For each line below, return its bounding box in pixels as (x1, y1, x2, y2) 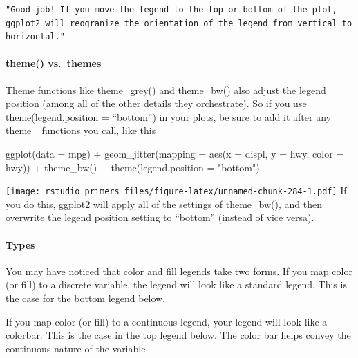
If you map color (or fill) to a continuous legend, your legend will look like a (6, 314, 328, 328)
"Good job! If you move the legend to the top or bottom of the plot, (6, 5, 337, 15)
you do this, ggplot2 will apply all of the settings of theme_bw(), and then (6, 196, 322, 211)
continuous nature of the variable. (6, 341, 149, 355)
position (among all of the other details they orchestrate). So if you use (6, 96, 307, 111)
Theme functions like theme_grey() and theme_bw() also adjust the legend (6, 82, 326, 97)
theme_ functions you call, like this (6, 123, 156, 138)
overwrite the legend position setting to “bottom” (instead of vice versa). (6, 210, 314, 225)
